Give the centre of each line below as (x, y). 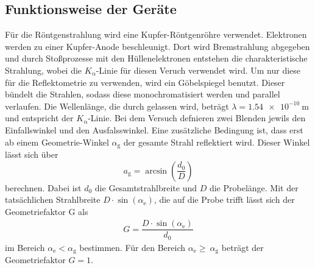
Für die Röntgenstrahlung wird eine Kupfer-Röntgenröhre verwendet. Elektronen (156, 34)
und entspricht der (39, 118)
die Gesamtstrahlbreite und (146, 187)
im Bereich (25, 247)
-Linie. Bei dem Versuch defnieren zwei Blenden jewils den (197, 118)
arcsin (156, 171)
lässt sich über (32, 154)
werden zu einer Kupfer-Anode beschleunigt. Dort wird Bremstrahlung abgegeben (157, 46)
